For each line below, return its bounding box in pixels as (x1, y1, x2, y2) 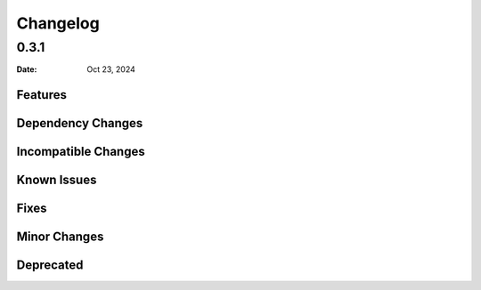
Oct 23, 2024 (86, 64, 135, 75)
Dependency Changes (16, 116, 143, 131)
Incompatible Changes (16, 144, 146, 159)
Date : (16, 64, 37, 75)
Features (16, 87, 67, 102)
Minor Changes (16, 230, 104, 245)
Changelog (16, 13, 100, 33)
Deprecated (16, 258, 84, 273)
